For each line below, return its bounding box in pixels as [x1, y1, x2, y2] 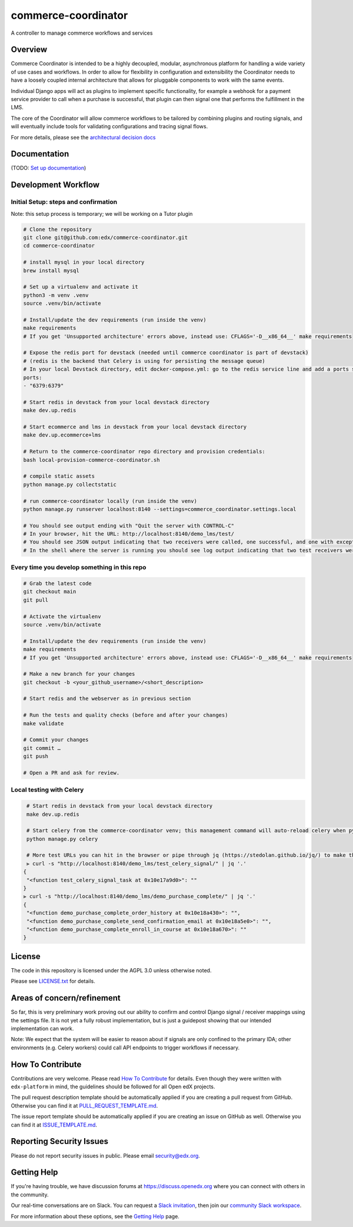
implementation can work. [11, 1025, 74, 1032]
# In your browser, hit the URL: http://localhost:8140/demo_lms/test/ [23, 531, 235, 538]
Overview [11, 45, 48, 55]
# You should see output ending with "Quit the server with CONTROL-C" [23, 522, 235, 529]
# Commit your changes [23, 736, 89, 743]
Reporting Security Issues [11, 1136, 109, 1146]
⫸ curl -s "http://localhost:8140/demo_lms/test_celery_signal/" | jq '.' [26, 860, 247, 867]
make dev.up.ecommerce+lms [23, 432, 101, 438]
